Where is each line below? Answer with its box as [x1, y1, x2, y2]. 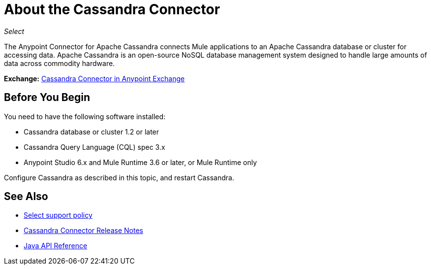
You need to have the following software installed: [4, 112, 166, 121]
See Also [4, 190, 48, 203]
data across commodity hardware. [4, 59, 115, 67]
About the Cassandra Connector [4, 1, 220, 18]
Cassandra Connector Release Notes [24, 226, 143, 235]
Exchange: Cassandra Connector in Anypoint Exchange [4, 74, 185, 83]
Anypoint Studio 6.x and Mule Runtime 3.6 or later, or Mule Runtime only [24, 158, 257, 167]
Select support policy [24, 211, 92, 220]
